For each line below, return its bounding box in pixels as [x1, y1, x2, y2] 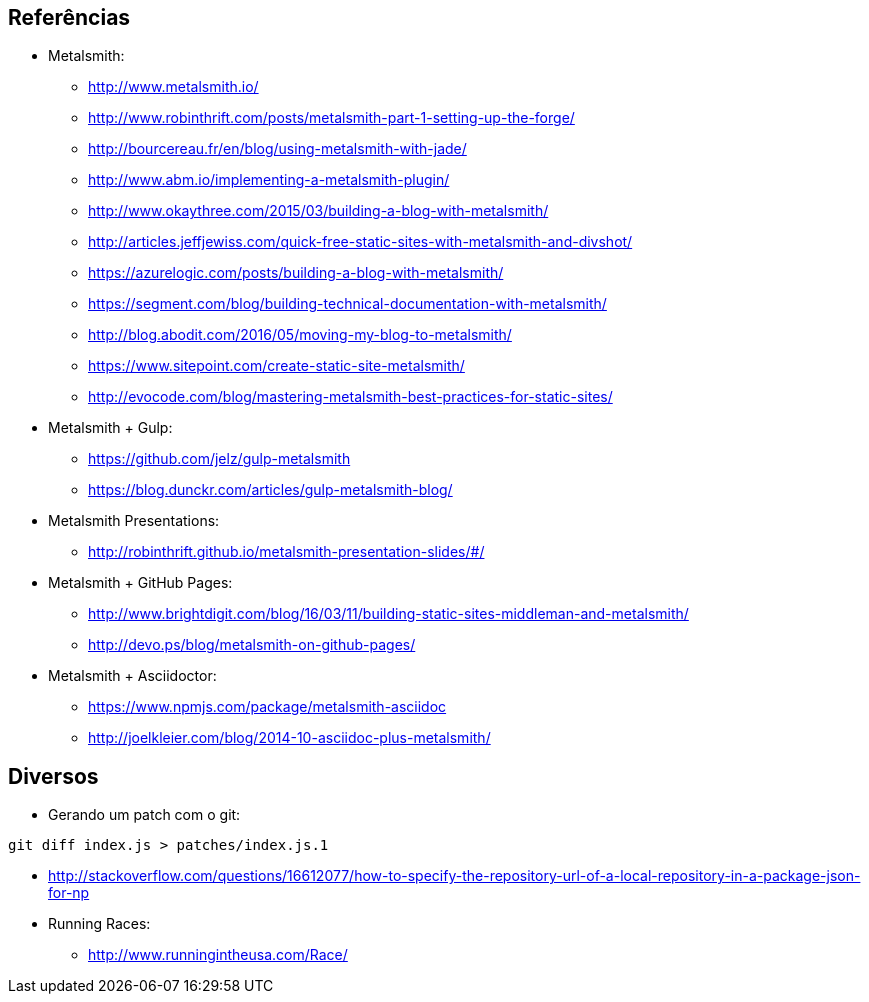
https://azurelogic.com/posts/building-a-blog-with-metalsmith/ [88, 264, 504, 282]
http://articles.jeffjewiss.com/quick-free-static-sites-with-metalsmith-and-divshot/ [88, 233, 633, 251]
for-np [48, 884, 90, 902]
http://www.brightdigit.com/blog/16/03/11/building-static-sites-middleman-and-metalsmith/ [88, 605, 689, 623]
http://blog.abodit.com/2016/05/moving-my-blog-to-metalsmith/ [88, 326, 512, 344]
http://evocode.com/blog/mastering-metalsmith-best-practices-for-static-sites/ [88, 388, 613, 406]
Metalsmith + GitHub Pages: [48, 574, 233, 592]
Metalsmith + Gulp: [48, 419, 173, 437]
